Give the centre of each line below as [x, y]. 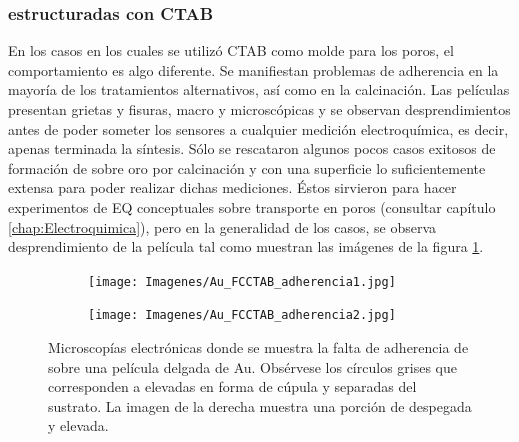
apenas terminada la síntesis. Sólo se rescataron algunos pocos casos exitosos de [252, 148]
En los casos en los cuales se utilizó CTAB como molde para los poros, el [231, 50]
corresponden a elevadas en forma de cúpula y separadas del [232, 386]
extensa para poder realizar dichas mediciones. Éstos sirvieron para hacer [232, 187]
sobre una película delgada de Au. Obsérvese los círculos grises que [252, 366]
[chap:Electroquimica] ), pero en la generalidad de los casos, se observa [222, 226]
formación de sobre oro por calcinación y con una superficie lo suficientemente [247, 167]
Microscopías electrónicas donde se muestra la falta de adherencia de [258, 347]
